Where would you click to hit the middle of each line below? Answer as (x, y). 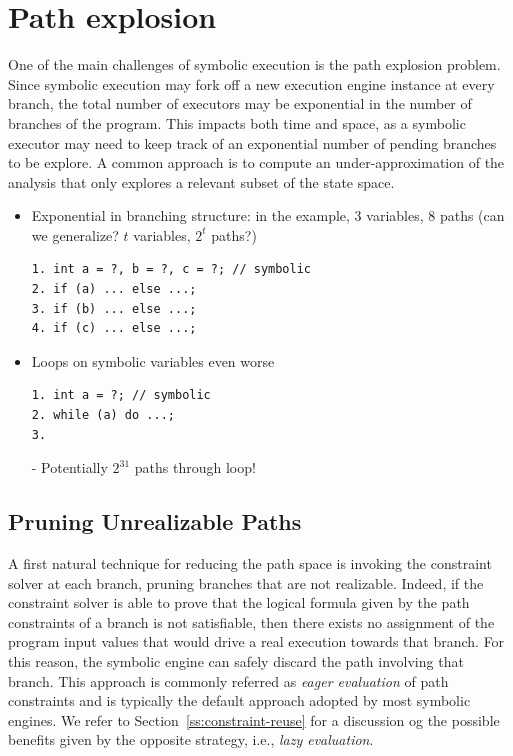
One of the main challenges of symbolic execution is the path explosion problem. (254, 64)
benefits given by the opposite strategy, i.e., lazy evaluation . (191, 739)
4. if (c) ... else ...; (114, 328)
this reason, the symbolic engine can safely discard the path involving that (236, 660)
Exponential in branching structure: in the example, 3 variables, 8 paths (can (268, 215)
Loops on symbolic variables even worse (153, 360)
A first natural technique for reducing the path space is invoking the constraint (250, 563)
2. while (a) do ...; (103, 415)
